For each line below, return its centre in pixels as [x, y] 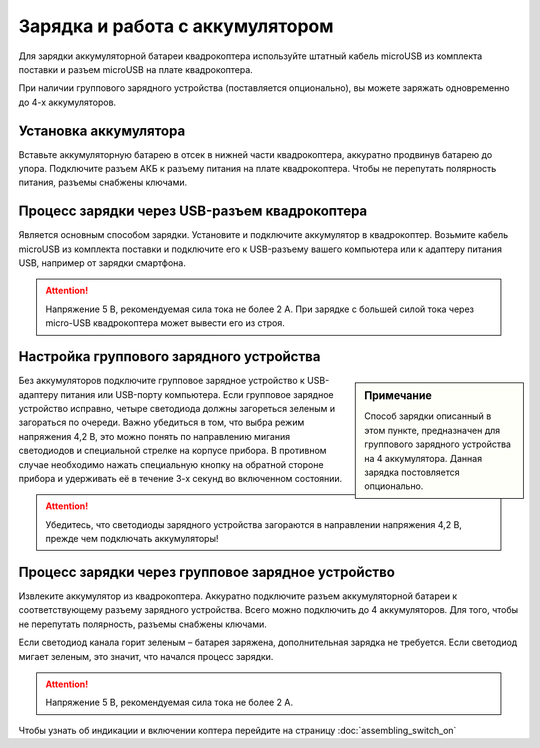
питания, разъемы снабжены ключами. [103, 182]
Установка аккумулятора [102, 130]
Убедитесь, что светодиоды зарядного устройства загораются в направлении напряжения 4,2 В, [253, 524]
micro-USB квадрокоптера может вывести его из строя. [165, 323]
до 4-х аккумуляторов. [67, 102]
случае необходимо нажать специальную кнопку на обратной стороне [171, 464]
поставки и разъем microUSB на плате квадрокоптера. [136, 69]
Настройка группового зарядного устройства [169, 356]
